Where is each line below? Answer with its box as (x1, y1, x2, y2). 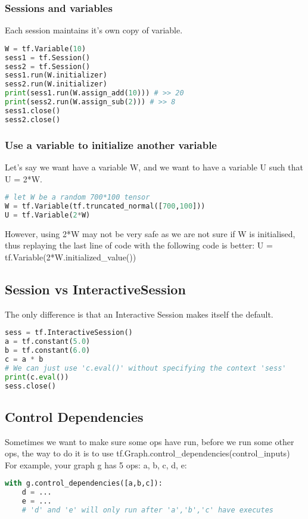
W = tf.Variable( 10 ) (5, 44, 86, 53)
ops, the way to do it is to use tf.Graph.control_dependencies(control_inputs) (5, 447, 290, 459)
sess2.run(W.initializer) (5, 80, 107, 89)
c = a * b (5, 355, 43, 363)
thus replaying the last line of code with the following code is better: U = (5, 239, 273, 251)
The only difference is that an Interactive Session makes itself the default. (5, 307, 273, 320)
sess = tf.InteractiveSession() (5, 328, 133, 337)
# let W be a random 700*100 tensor (5, 193, 150, 202)
